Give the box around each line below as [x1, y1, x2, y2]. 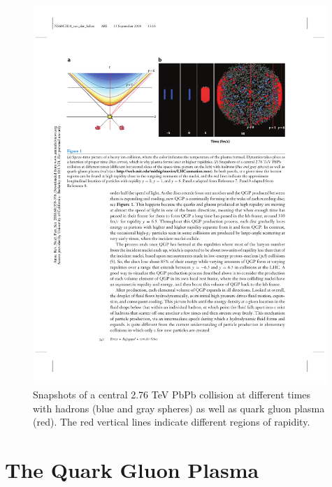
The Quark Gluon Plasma [5, 455, 259, 484]
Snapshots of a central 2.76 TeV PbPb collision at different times [33, 387, 311, 401]
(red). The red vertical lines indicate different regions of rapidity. [33, 414, 310, 429]
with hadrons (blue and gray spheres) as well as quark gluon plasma [33, 400, 325, 415]
